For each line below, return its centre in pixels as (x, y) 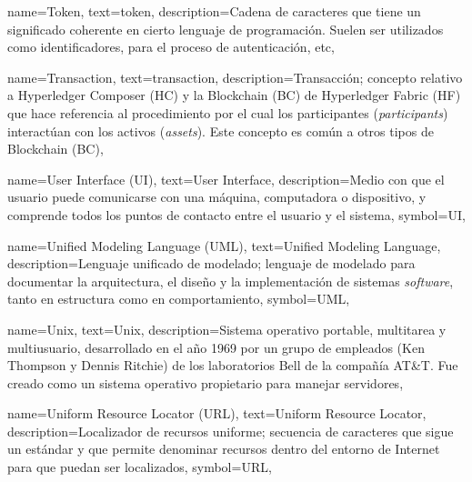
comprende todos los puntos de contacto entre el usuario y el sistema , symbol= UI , (236, 214)
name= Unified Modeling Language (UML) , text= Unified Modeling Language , (224, 245)
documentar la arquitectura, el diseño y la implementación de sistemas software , (231, 281)
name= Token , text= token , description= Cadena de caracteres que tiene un (214, 11)
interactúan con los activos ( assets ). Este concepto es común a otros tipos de (221, 131)
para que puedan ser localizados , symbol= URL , (140, 467)
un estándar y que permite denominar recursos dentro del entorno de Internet (224, 449)
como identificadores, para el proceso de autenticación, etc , (171, 47)
